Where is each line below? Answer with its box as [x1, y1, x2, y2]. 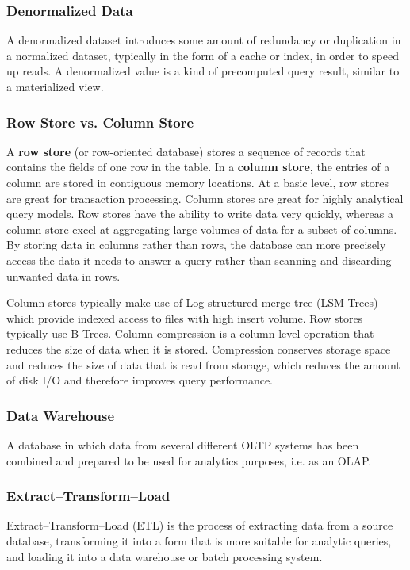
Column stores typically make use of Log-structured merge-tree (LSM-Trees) [6, 294, 378, 311]
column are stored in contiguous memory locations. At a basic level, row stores [6, 174, 389, 190]
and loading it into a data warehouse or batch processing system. [6, 548, 323, 564]
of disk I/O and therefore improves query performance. [6, 372, 274, 388]
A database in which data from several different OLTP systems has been [6, 436, 359, 453]
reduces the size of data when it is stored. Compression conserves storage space [6, 340, 391, 357]
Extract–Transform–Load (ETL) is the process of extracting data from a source [6, 517, 393, 534]
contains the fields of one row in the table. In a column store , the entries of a [6, 159, 390, 175]
